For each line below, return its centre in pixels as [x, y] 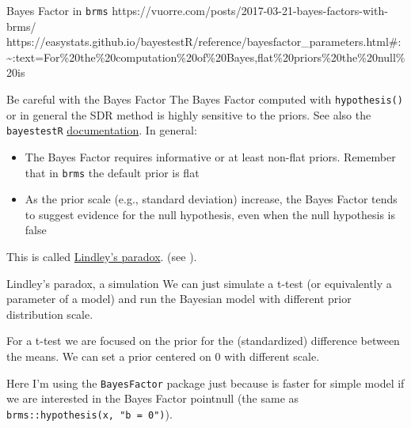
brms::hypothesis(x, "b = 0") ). [89, 413]
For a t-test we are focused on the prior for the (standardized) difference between [203, 341]
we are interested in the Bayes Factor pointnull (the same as [153, 398]
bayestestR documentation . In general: [102, 130]
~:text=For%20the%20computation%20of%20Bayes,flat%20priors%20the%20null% [206, 57]
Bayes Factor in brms [57, 10]
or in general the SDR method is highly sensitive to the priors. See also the [189, 114]
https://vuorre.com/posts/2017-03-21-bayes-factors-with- [250, 10]
